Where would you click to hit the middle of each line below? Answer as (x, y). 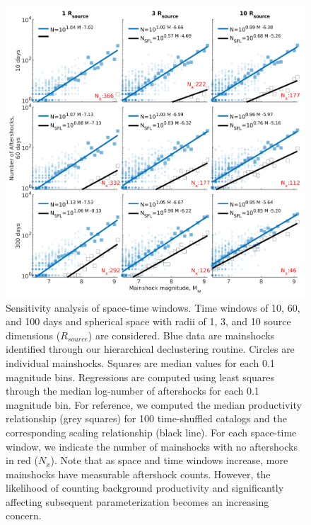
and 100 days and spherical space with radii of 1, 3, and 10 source (148, 321)
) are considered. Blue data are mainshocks (181, 335)
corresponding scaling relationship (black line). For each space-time (151, 432)
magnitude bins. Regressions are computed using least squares (140, 377)
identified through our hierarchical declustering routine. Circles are (150, 349)
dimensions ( (33, 335)
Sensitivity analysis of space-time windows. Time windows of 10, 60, (153, 307)
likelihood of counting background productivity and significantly (145, 488)
